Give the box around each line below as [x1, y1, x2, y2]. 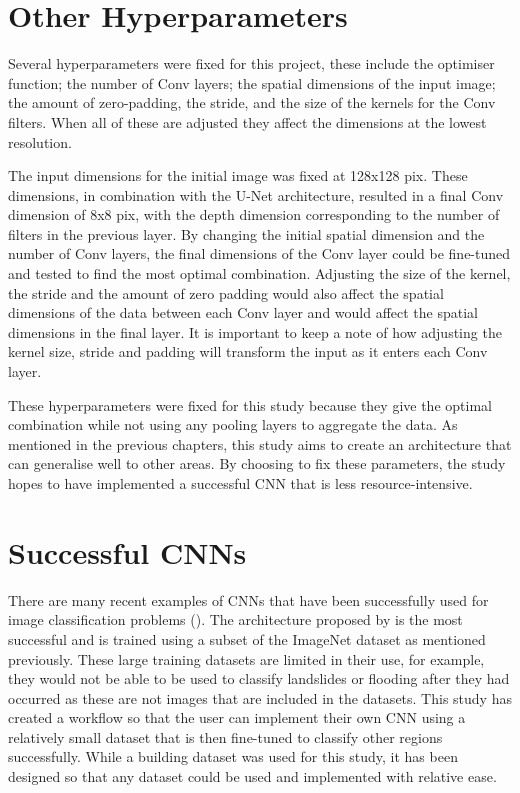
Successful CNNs [8, 531, 247, 572]
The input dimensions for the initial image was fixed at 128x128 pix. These [8, 165, 468, 186]
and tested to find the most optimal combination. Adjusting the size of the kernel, [8, 263, 511, 284]
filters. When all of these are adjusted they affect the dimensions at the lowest [8, 111, 487, 132]
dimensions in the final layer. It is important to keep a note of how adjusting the [8, 321, 502, 342]
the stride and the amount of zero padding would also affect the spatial [8, 282, 444, 303]
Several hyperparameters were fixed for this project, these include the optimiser [8, 53, 495, 74]
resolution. [8, 131, 72, 152]
